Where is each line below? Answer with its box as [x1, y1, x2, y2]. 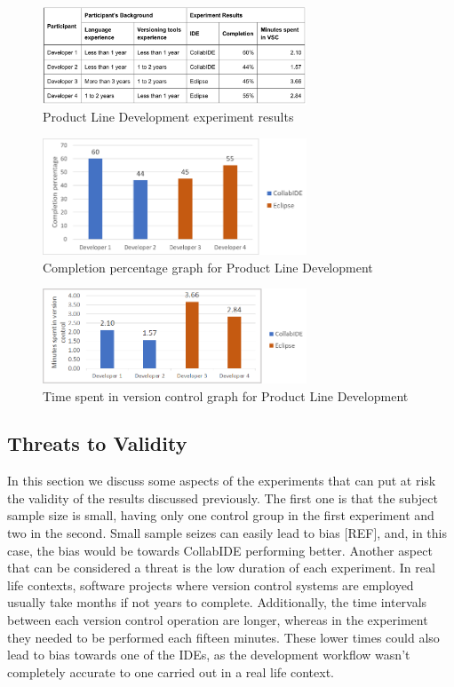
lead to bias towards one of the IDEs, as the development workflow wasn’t [7, 645, 410, 664]
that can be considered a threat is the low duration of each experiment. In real [7, 558, 435, 577]
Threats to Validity [7, 430, 187, 457]
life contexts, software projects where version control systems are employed [7, 575, 414, 594]
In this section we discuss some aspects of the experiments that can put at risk [7, 471, 436, 490]
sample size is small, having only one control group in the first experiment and [7, 506, 434, 525]
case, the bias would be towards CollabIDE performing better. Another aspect [7, 541, 433, 559]
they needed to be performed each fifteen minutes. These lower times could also [7, 628, 440, 646]
